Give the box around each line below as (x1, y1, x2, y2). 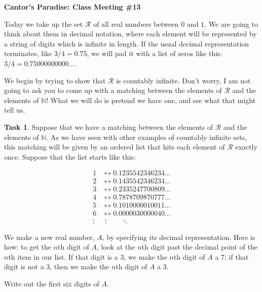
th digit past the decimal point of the (141, 241, 257, 252)
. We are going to (204, 18, 258, 29)
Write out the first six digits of (4, 278, 99, 288)
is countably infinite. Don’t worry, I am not (116, 75, 251, 85)
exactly (235, 141, 257, 152)
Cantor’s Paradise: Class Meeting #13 (4, 2, 141, 12)
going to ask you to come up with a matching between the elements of (4, 85, 222, 95)
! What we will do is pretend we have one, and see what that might (46, 94, 256, 105)
